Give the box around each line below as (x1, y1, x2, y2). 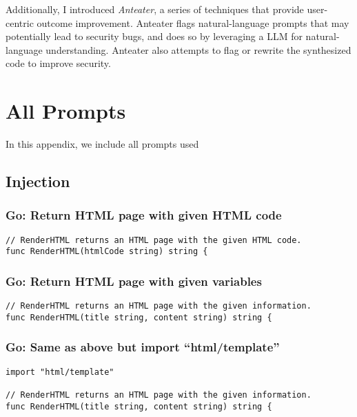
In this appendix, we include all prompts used (6, 137, 199, 151)
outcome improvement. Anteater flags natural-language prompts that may (37, 15, 349, 30)
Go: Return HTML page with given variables (6, 272, 262, 289)
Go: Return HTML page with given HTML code (6, 206, 282, 224)
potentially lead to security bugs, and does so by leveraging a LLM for (6, 29, 303, 43)
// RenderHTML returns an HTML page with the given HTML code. (6, 235, 302, 245)
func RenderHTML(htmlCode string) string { (6, 246, 208, 257)
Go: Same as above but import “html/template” (6, 338, 280, 356)
